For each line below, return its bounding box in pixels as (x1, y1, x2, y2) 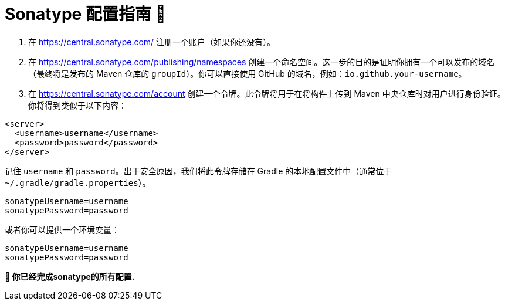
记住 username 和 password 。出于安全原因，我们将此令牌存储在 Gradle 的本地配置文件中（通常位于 (5, 165, 392, 176)
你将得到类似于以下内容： (28, 100, 127, 110)
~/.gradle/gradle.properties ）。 (5, 177, 151, 188)
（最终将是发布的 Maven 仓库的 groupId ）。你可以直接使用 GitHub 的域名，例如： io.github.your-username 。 (28, 68, 467, 79)
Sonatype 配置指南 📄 (5, 4, 166, 24)
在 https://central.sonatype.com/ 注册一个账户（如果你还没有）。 (28, 36, 276, 47)
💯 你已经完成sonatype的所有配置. (5, 271, 135, 282)
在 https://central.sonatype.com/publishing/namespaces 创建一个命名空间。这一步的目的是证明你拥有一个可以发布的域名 (28, 56, 495, 67)
